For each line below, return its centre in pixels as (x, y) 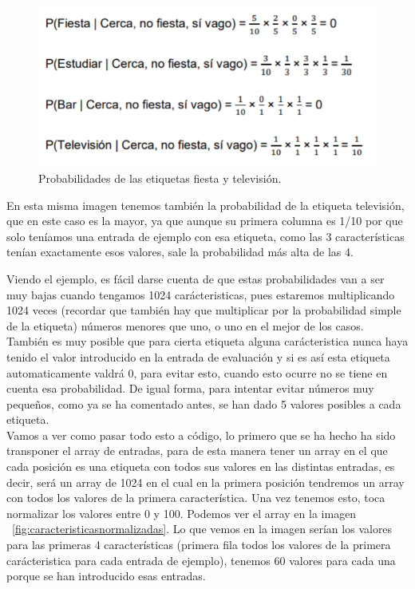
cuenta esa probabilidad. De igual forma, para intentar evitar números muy (190, 388)
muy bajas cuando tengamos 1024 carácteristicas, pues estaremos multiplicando (201, 294)
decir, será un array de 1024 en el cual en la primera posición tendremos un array (206, 482)
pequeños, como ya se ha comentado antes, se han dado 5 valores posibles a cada (204, 403)
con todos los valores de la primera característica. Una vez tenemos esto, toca (196, 498)
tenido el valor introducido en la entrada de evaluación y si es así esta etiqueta (198, 356)
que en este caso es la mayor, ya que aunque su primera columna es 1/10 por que (205, 221)
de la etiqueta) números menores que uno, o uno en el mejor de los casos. (185, 325)
